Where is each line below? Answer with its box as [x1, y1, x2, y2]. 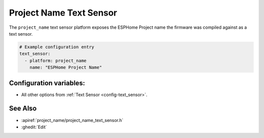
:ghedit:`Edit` [21, 124, 47, 130]
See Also [9, 104, 37, 113]
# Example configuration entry [19, 44, 95, 50]
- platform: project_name [24, 58, 87, 63]
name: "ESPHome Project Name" [29, 65, 102, 70]
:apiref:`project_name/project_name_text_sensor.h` [21, 117, 124, 123]
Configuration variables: [9, 79, 86, 87]
